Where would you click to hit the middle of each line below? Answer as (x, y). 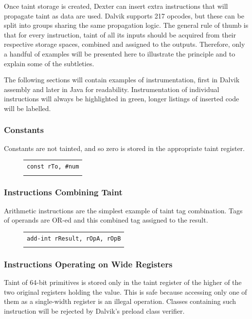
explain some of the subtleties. (49, 63)
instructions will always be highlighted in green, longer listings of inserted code (122, 99)
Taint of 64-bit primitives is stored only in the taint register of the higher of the (123, 282)
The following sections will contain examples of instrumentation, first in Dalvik (122, 80)
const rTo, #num (53, 167)
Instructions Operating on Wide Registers (88, 264)
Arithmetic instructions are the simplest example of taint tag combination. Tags (123, 210)
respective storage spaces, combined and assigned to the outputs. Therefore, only (125, 44)
